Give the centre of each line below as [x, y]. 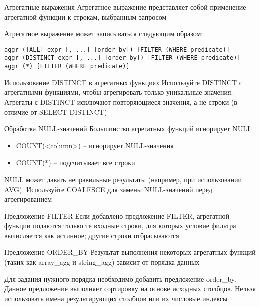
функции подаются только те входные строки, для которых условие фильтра [120, 225]
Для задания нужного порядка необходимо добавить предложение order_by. [120, 279]
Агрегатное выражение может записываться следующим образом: [104, 33]
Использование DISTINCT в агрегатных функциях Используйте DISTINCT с [123, 82]
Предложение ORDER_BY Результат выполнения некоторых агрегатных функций [130, 252]
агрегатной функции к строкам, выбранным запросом [85, 16]
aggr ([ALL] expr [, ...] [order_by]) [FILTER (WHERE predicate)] [117, 49]
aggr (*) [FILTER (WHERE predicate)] [67, 66]
